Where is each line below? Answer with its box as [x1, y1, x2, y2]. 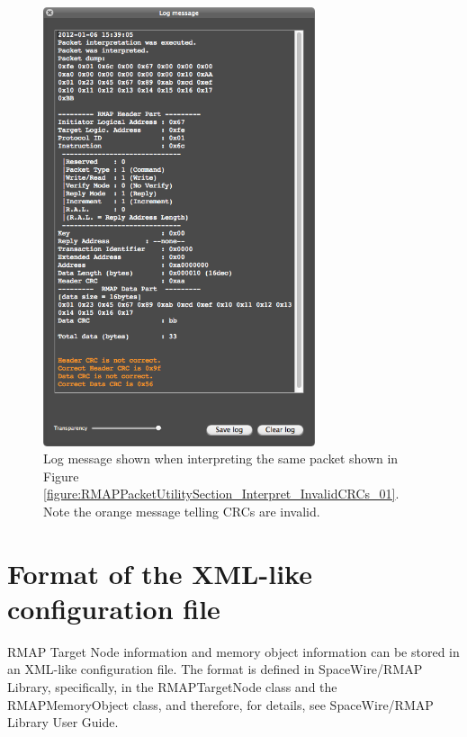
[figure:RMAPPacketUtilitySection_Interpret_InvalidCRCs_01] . [43, 484, 400, 503]
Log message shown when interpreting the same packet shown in [43, 449, 399, 468]
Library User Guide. [7, 713, 119, 732]
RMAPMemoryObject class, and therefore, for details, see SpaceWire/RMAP [7, 695, 434, 714]
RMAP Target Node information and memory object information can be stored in [7, 642, 460, 661]
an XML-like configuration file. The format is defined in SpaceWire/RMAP [7, 660, 423, 679]
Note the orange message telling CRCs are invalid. [43, 501, 320, 520]
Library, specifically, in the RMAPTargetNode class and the [7, 678, 337, 697]
